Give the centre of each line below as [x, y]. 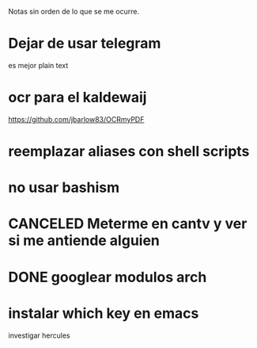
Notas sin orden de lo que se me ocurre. [74, 11]
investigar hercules [39, 335]
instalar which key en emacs [104, 313]
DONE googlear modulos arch [108, 277]
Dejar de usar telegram [85, 44]
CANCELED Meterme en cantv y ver [128, 224]
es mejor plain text [38, 65]
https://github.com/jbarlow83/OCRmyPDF [76, 119]
